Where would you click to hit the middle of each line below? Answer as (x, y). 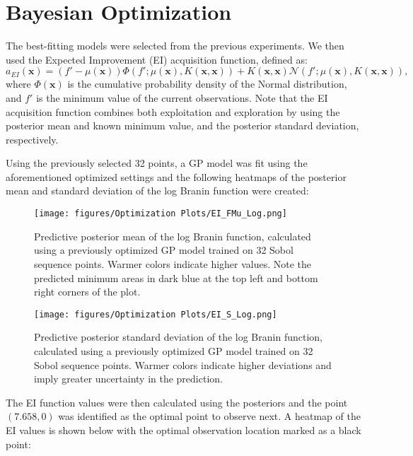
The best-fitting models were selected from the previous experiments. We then (175, 46)
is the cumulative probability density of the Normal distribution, (207, 84)
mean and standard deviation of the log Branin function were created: (157, 191)
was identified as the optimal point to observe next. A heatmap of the (209, 416)
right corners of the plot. (87, 292)
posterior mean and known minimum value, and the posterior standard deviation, (182, 125)
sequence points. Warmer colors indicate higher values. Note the (173, 263)
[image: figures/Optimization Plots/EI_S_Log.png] (156, 314)
